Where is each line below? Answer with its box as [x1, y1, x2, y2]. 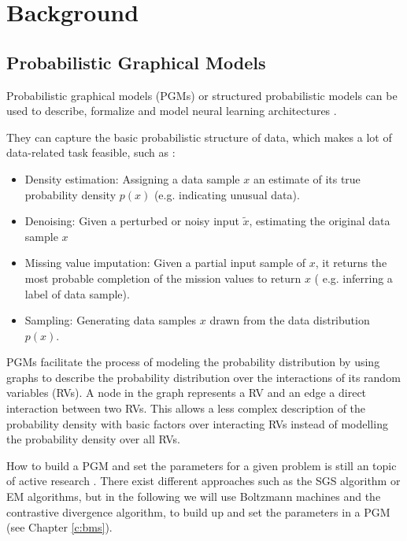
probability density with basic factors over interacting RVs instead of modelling [6, 415, 388, 432]
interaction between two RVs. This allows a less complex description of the [6, 400, 366, 417]
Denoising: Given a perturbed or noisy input [24, 213, 239, 229]
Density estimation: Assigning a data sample [24, 170, 240, 187]
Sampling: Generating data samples [24, 312, 197, 328]
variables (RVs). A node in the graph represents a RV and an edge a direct [6, 384, 367, 401]
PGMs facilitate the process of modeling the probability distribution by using [6, 354, 380, 370]
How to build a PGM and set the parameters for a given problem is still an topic [6, 457, 397, 473]
